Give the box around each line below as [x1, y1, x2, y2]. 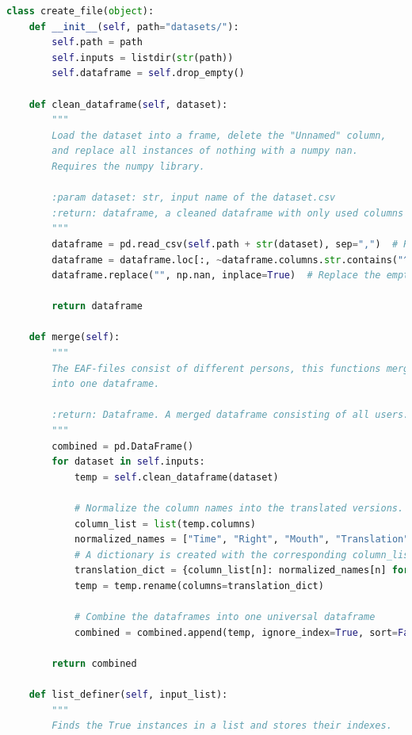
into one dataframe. [51, 378, 160, 390]
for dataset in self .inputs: [51, 456, 205, 468]
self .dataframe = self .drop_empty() [51, 67, 245, 79]
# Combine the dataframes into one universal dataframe [74, 611, 376, 623]
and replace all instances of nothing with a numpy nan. [51, 145, 358, 157]
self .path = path [51, 36, 143, 48]
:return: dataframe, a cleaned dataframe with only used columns [51, 207, 404, 219]
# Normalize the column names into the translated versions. [74, 503, 404, 514]
